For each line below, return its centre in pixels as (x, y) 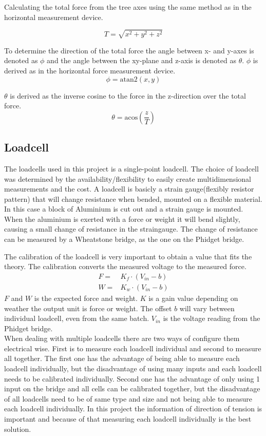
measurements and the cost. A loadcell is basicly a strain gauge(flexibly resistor (129, 189)
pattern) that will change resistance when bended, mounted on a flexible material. (133, 198)
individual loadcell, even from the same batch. (77, 318)
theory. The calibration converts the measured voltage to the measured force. (125, 266)
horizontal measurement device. (54, 17)
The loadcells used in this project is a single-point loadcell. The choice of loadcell (131, 168)
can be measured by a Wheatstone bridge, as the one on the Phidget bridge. (124, 239)
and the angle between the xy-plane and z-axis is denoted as (141, 60)
